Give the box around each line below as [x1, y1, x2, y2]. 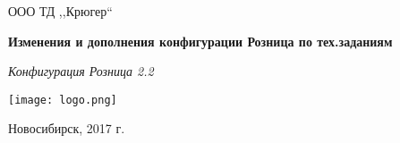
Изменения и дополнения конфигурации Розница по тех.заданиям [8, 31, 393, 50]
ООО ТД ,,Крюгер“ [8, 2, 113, 20]
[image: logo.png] [8, 93, 117, 106]
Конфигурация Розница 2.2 [8, 62, 154, 80]
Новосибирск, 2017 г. [8, 119, 125, 138]
